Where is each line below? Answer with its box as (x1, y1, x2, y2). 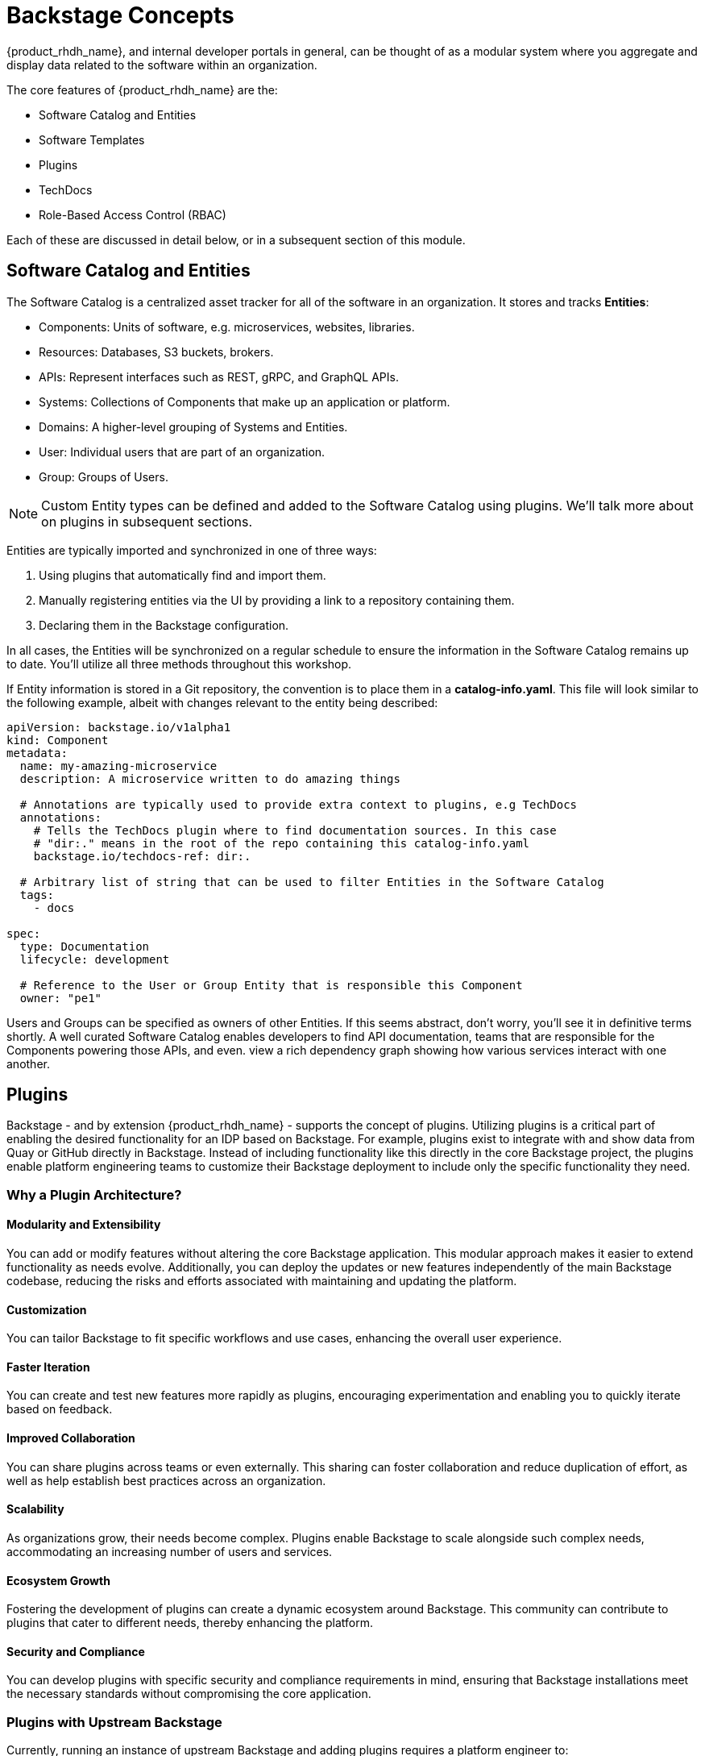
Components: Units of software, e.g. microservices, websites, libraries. (39, 319, 415, 334)
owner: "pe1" (19, 991, 102, 1005)
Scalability (6, 1502, 64, 1517)
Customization (6, 1302, 87, 1317)
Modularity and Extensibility (6, 1217, 161, 1232)
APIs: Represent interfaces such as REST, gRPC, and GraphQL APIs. (39, 369, 399, 384)
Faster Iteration (6, 1359, 90, 1374)
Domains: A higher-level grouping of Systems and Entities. (39, 419, 348, 434)
